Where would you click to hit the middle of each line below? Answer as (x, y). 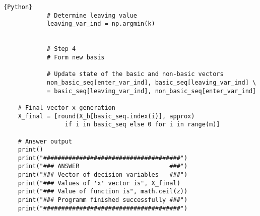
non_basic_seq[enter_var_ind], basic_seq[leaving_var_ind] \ (151, 82)
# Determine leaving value (92, 15)
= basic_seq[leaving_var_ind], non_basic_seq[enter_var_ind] (151, 91)
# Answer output (45, 141)
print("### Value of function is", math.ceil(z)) (103, 192)
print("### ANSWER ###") (103, 166)
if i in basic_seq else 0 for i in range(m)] (142, 125)
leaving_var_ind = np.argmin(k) (101, 24)
